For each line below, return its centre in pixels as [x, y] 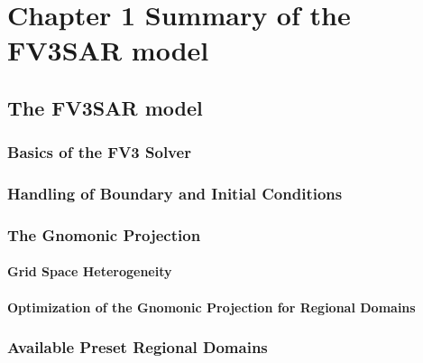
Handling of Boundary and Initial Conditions [175, 194]
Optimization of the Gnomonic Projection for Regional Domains [211, 307]
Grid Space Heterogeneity [90, 271]
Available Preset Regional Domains [138, 347]
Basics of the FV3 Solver [99, 152]
